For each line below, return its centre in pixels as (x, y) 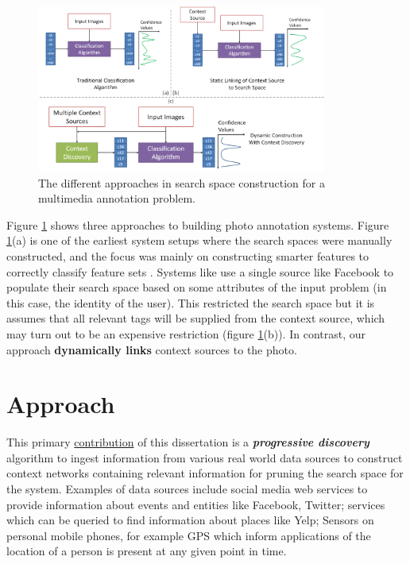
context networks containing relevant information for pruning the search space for (205, 473)
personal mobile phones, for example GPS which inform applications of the (189, 535)
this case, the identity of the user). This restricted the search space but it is (191, 302)
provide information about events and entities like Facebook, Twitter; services (196, 504)
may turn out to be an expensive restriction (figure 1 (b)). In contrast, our (186, 333)
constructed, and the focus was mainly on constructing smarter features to (188, 255)
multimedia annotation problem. (117, 198)
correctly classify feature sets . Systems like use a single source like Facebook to (200, 271)
